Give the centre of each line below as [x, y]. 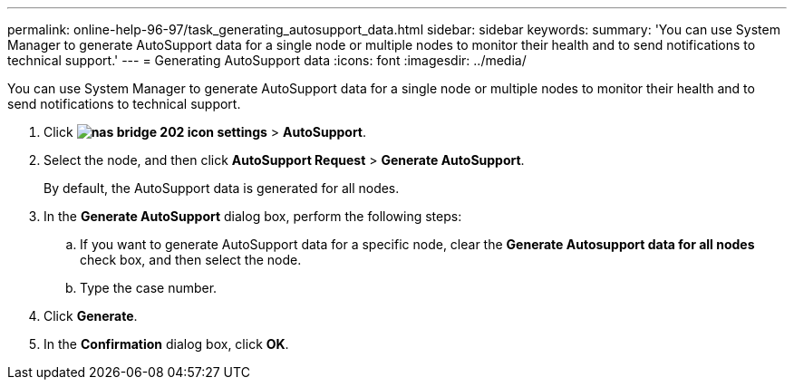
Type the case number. [149, 288]
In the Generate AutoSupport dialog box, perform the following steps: [253, 216]
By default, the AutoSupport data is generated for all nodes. [222, 188]
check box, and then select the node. [191, 260]
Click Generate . [91, 316]
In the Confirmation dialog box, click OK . [166, 344]
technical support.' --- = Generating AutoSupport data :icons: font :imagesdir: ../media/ [267, 60]
